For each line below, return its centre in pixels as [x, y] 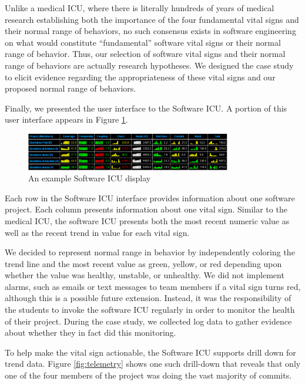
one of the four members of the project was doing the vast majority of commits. [148, 375]
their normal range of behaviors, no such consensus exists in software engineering [150, 31]
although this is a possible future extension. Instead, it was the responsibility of [148, 298]
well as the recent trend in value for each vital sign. [97, 232]
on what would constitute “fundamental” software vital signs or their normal [143, 42]
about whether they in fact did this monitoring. [91, 332]
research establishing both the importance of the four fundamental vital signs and [152, 19]
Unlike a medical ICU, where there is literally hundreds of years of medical [140, 8]
